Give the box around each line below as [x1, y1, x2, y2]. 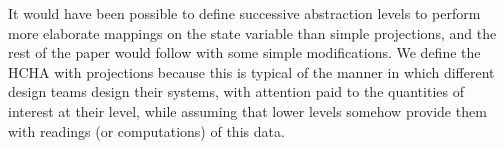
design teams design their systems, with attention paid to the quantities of [8, 81, 464, 102]
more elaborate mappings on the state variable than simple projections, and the [8, 22, 497, 43]
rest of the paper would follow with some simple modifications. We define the [8, 42, 481, 63]
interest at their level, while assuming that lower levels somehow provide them [8, 100, 487, 121]
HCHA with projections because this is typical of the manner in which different [8, 61, 495, 82]
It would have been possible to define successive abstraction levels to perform [8, 3, 481, 23]
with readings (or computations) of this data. [8, 120, 285, 141]
